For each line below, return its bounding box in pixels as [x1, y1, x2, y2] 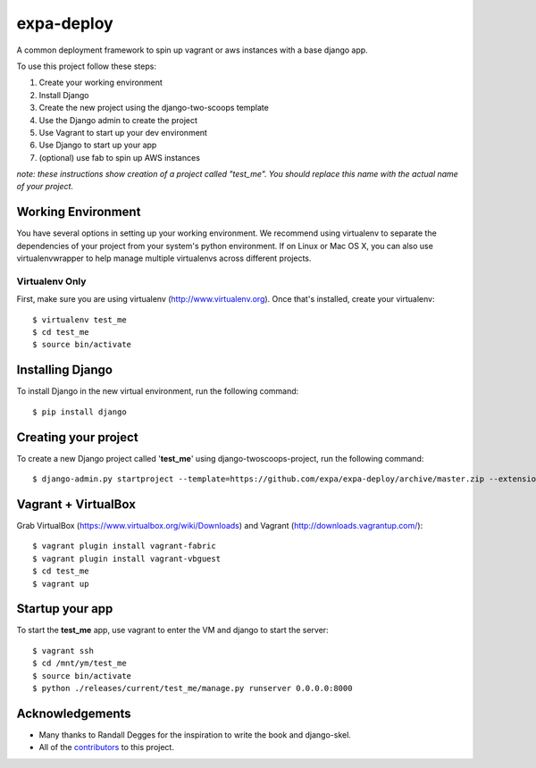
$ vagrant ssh [32, 646, 94, 655]
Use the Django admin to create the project [38, 114, 198, 125]
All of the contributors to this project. [38, 742, 174, 753]
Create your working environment [38, 77, 163, 88]
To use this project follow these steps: [16, 61, 156, 71]
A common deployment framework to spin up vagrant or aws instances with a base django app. [16, 45, 368, 55]
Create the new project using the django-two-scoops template [38, 103, 270, 113]
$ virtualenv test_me [32, 314, 127, 325]
